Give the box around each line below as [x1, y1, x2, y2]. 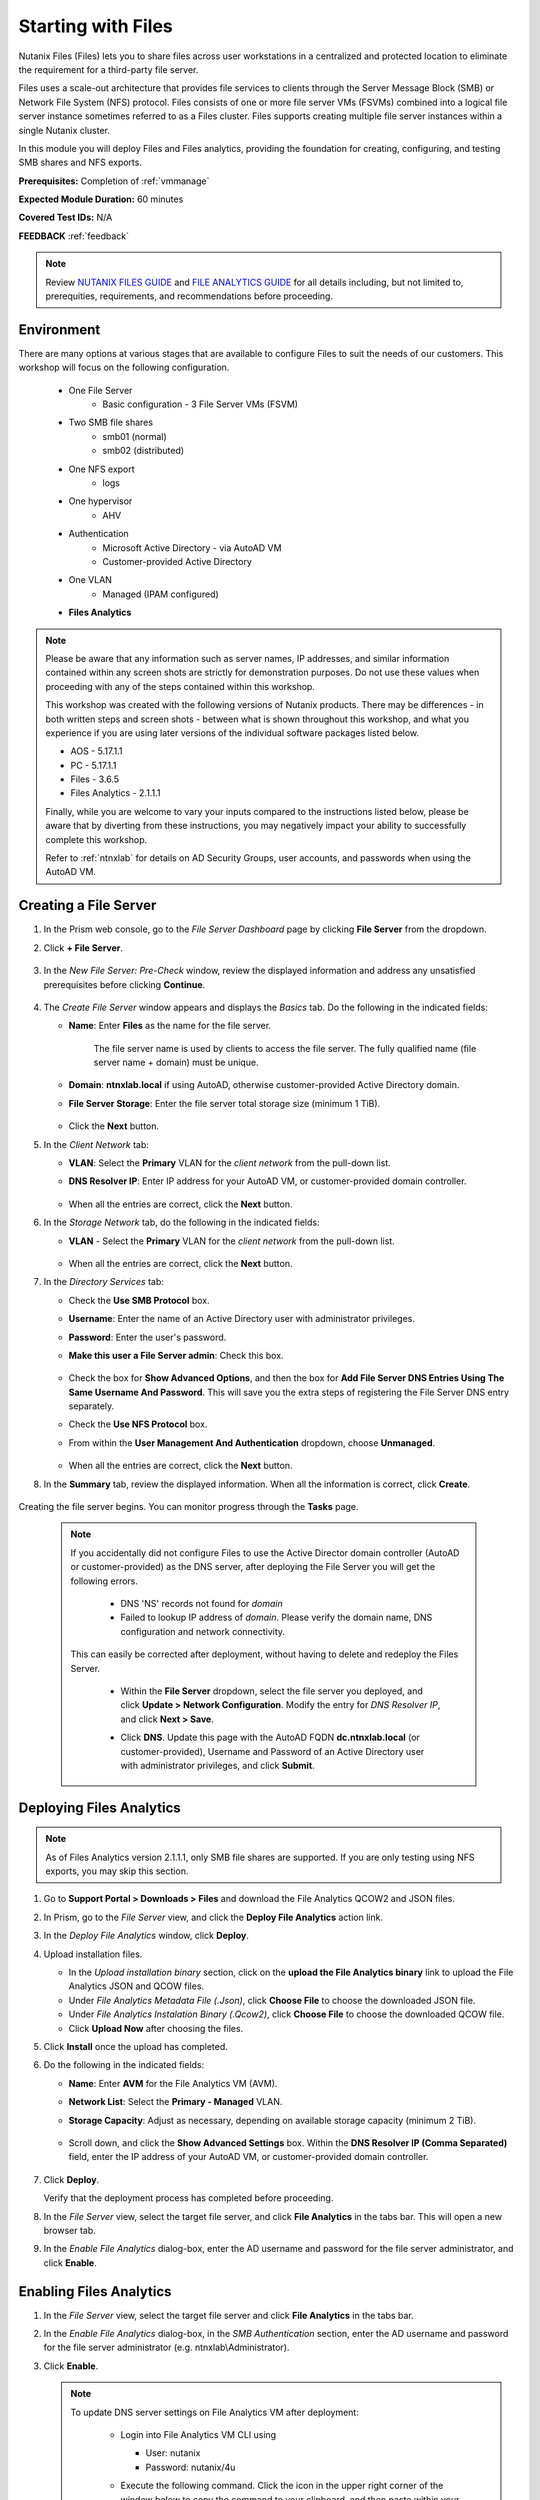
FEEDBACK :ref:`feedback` [18, 230, 130, 242]
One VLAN [68, 574, 112, 586]
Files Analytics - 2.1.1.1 [70, 787, 161, 799]
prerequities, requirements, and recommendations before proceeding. [45, 290, 334, 302]
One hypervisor [68, 495, 133, 507]
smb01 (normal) [102, 430, 167, 442]
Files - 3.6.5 [70, 773, 120, 785]
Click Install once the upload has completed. [43, 2041, 229, 2052]
